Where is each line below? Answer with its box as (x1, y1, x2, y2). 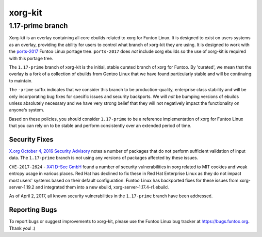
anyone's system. (9, 107, 45, 113)
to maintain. (9, 78, 33, 83)
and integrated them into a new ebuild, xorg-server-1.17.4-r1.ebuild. (35, 184, 169, 190)
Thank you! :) (9, 225, 36, 231)
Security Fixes (9, 135, 53, 143)
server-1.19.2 (9, 184, 35, 190)
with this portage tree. (9, 55, 53, 61)
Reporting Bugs (9, 206, 57, 214)
